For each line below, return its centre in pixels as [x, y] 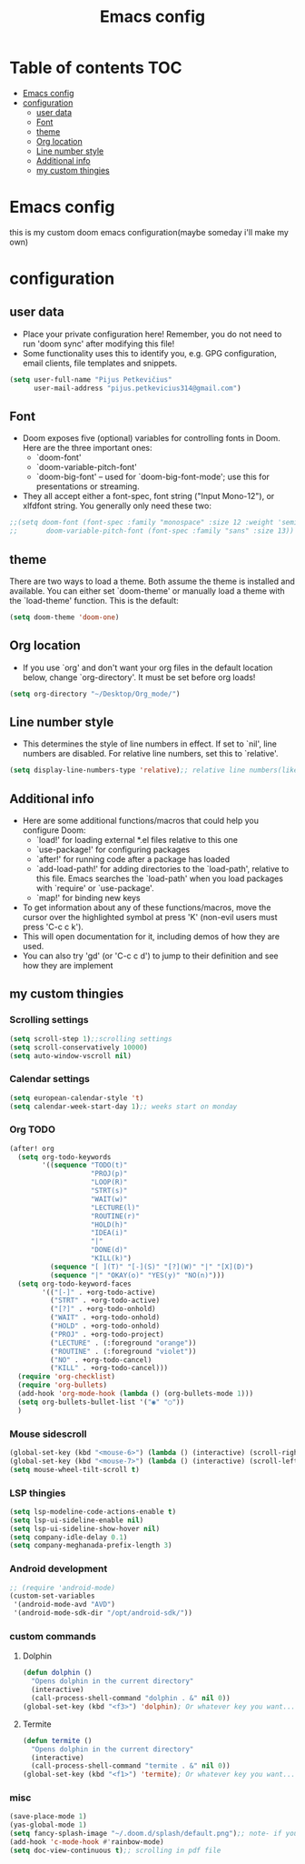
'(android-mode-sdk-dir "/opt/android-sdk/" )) [103, 1613]
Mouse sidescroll [48, 1434]
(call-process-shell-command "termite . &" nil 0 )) [131, 1766]
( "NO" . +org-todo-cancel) [101, 1360]
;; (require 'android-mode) [63, 1588]
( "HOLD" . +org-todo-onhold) [105, 1326]
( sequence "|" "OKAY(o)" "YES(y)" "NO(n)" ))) [137, 1275]
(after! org [32, 1148]
